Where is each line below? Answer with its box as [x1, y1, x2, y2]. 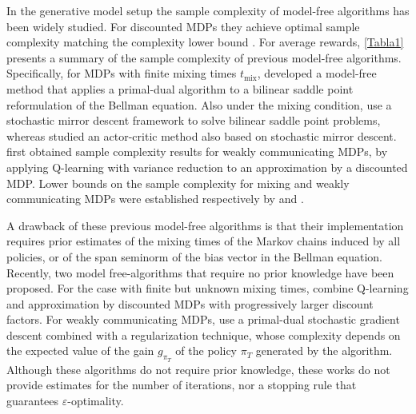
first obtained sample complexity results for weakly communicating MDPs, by [6, 143, 388, 160]
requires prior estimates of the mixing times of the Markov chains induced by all [6, 233, 401, 249]
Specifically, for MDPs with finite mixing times [6, 65, 237, 82]
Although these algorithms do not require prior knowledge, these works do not [6, 360, 390, 377]
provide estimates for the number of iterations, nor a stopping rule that [6, 376, 357, 393]
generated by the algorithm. [255, 342, 393, 359]
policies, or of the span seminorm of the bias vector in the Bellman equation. [6, 248, 382, 265]
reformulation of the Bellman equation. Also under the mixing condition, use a [6, 96, 392, 113]
